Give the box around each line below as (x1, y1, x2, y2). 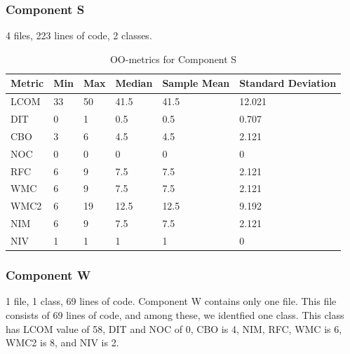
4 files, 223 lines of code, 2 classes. (6, 28, 152, 43)
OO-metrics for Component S (109, 51, 237, 66)
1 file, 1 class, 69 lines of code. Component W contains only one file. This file (6, 294, 337, 308)
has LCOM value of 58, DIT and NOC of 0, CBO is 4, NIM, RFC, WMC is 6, (6, 321, 342, 336)
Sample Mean (162, 76, 230, 90)
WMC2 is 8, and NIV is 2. (6, 335, 119, 350)
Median (115, 76, 153, 90)
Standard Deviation (239, 76, 337, 90)
